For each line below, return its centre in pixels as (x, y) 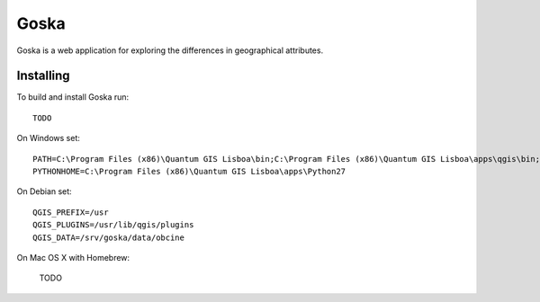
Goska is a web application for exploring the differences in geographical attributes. (170, 50)
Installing (44, 76)
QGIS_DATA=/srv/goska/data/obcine (108, 237)
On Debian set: (44, 191)
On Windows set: (49, 138)
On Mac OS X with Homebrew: (73, 257)
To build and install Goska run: (73, 97)
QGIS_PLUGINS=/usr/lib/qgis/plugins (113, 225)
